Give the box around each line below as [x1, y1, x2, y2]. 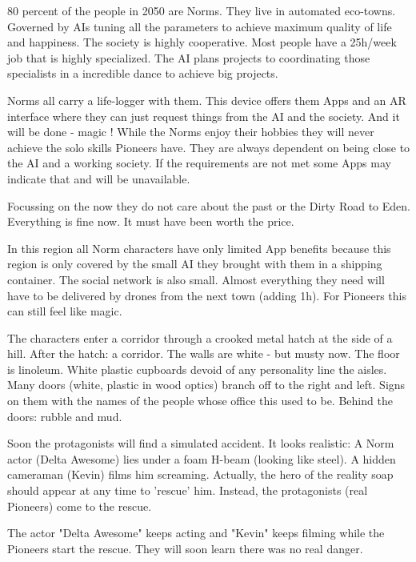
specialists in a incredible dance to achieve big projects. [7, 65, 278, 82]
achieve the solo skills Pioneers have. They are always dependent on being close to [7, 138, 410, 155]
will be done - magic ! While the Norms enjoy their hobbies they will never [7, 123, 374, 140]
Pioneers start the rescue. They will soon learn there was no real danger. [7, 540, 363, 556]
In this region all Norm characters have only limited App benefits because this [7, 239, 391, 256]
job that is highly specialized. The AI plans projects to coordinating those [7, 49, 370, 66]
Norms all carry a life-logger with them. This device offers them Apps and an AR [7, 91, 406, 108]
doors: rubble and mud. [7, 407, 122, 424]
